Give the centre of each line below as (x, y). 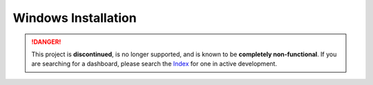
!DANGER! (46, 42)
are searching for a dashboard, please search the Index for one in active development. (154, 64)
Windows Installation (75, 18)
